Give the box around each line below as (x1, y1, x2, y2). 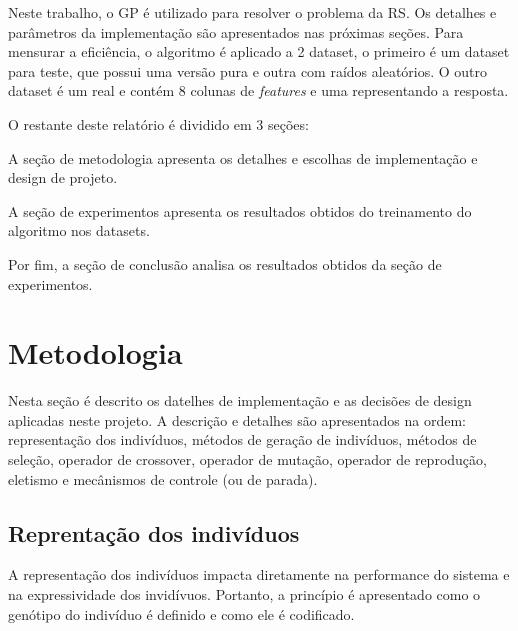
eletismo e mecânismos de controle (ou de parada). (8, 468, 318, 489)
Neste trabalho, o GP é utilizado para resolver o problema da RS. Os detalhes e (8, 2, 497, 22)
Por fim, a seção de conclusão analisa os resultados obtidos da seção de (8, 253, 442, 274)
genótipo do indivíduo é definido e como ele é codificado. (8, 603, 355, 624)
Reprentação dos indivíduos (8, 517, 300, 548)
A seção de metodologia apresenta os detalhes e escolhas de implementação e (8, 147, 478, 168)
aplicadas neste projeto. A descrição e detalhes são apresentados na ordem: (8, 409, 466, 430)
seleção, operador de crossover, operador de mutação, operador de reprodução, (8, 449, 487, 470)
